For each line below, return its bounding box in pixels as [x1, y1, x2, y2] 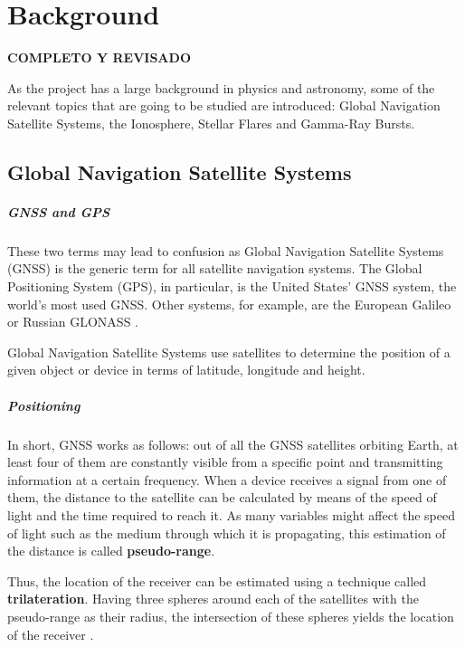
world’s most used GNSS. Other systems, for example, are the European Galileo [7, 294, 451, 313]
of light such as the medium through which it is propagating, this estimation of [7, 523, 446, 542]
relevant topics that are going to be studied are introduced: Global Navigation [7, 96, 441, 115]
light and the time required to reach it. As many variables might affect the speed [7, 505, 456, 524]
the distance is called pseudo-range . [7, 541, 215, 560]
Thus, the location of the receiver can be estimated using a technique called [7, 571, 427, 590]
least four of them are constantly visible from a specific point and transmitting [7, 452, 443, 471]
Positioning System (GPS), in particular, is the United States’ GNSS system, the [7, 277, 457, 296]
